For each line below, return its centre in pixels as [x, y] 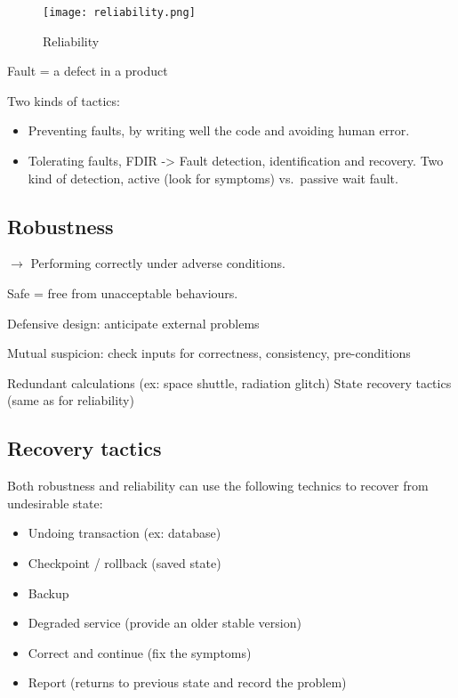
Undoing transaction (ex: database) [125, 533]
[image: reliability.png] [119, 12]
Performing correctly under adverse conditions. [158, 263]
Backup [48, 592]
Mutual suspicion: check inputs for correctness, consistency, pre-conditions [209, 353]
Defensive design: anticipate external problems [133, 323]
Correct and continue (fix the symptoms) [140, 652]
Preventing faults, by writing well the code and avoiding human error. [219, 130]
